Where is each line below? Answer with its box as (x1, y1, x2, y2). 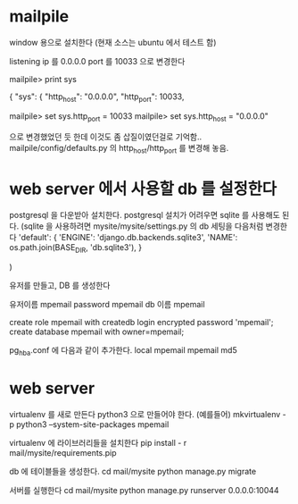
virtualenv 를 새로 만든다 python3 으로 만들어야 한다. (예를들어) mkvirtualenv (9, 408, 281, 419)
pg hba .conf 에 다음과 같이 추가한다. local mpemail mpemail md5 (9, 345, 238, 357)
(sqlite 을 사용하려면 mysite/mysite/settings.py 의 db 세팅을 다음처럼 (21, 221, 264, 231)
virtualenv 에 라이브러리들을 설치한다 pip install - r (9, 437, 187, 448)
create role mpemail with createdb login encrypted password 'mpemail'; (9, 317, 274, 328)
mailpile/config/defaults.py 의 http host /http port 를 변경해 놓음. (9, 142, 229, 155)
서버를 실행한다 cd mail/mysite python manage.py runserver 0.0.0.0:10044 (9, 484, 279, 495)
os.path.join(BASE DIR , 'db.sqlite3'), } (9, 242, 143, 256)
